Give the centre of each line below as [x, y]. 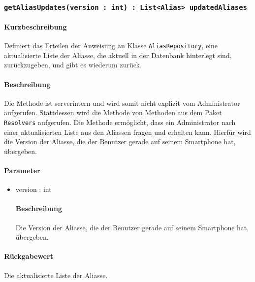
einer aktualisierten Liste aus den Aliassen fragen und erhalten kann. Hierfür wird [127, 132]
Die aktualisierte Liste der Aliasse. [56, 275]
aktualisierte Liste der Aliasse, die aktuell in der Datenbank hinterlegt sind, [118, 55]
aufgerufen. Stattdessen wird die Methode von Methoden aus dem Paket [113, 112]
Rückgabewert [29, 256]
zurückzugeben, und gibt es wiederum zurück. [73, 65]
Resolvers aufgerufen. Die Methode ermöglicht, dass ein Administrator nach [120, 122]
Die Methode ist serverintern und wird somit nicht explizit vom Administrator [122, 103]
